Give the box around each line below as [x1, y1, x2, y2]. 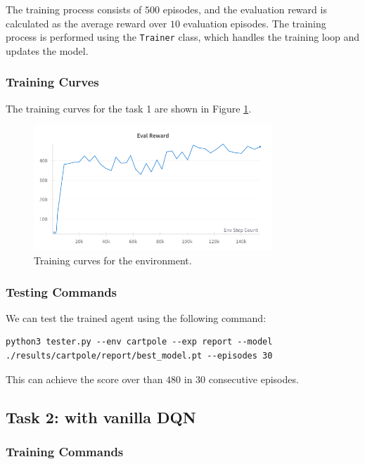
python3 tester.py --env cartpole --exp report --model [6, 337, 273, 347]
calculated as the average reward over [6, 15, 167, 30]
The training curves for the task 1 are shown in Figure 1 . [6, 101, 252, 115]
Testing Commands [6, 283, 117, 300]
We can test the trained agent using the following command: [6, 310, 267, 325]
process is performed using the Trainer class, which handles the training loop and [6, 30, 360, 44]
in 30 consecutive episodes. [184, 371, 299, 386]
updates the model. [6, 43, 89, 58]
